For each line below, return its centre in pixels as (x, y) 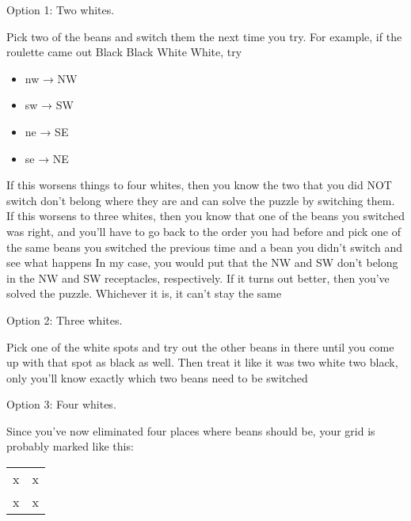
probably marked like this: (70, 446)
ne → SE (47, 131)
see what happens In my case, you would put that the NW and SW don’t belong (202, 262)
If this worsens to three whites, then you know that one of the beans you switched (205, 216)
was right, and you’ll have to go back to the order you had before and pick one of (204, 231)
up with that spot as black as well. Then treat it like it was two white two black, (202, 362)
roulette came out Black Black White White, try (124, 52)
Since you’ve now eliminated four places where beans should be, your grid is (191, 430)
